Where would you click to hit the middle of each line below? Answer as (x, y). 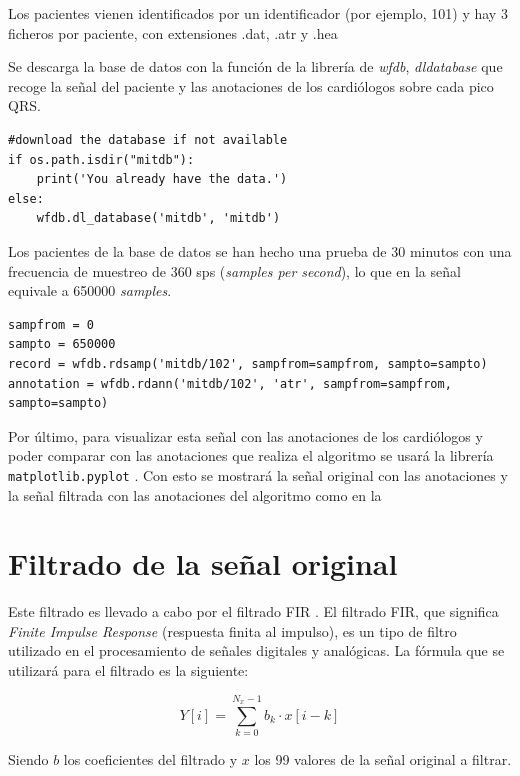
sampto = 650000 (62, 344)
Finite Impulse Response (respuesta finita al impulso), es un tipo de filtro (232, 630)
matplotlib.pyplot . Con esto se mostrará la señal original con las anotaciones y (258, 474)
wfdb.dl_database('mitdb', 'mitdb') (158, 218)
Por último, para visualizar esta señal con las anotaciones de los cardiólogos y (245, 435)
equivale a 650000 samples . (90, 290)
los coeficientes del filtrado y (150, 759)
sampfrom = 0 (51, 324)
